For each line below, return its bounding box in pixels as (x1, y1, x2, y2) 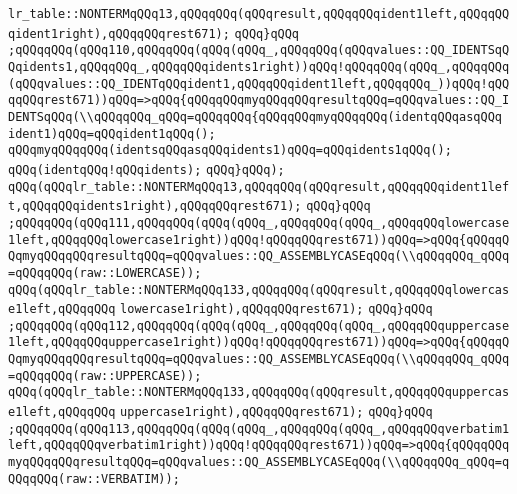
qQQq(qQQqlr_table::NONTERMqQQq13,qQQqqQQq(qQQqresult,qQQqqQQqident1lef (8, 179, 510, 194)
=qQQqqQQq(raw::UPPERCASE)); (8, 368, 202, 383)
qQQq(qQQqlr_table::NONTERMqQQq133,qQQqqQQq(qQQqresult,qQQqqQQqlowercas (8, 282, 510, 297)
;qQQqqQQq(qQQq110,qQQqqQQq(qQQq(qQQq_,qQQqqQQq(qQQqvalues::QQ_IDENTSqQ (8, 43, 510, 58)
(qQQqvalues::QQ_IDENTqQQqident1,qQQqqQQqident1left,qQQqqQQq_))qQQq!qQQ (8, 76, 510, 91)
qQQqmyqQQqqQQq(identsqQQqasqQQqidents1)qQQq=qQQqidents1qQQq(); (8, 143, 452, 158)
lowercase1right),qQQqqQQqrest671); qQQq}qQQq (120, 302, 433, 317)
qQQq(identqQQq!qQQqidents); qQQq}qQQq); (8, 162, 285, 177)
